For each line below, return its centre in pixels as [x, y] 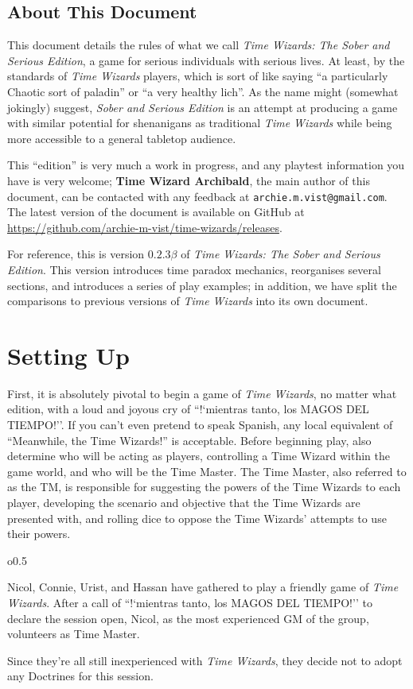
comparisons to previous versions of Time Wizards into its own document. [188, 301]
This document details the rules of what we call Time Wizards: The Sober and [199, 45]
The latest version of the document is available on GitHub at [156, 212]
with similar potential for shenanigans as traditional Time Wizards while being [200, 123]
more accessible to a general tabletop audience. [122, 138]
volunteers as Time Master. [74, 634]
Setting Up [69, 355]
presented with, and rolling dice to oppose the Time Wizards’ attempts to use [197, 518]
